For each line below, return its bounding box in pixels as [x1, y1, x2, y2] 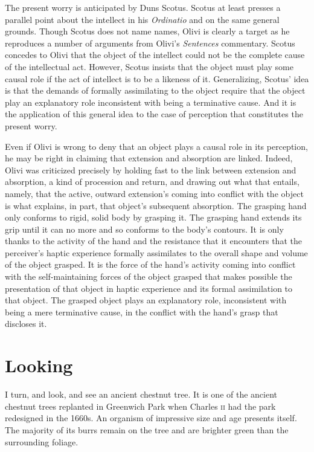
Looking [5, 353, 73, 378]
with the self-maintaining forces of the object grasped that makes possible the [5, 270, 292, 283]
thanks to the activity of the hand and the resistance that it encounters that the [5, 234, 302, 247]
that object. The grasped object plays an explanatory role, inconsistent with [5, 294, 287, 306]
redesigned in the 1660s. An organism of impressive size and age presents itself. [5, 412, 297, 424]
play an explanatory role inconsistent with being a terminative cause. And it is [5, 95, 296, 108]
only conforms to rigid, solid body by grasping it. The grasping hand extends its [5, 211, 302, 224]
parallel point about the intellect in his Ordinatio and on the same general [5, 13, 280, 25]
